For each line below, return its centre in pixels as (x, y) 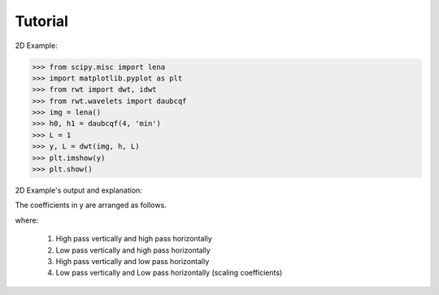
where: (27, 220)
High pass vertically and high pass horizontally (134, 239)
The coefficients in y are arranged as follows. (91, 205)
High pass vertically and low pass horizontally (133, 261)
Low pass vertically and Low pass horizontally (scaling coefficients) (169, 273)
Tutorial (42, 21)
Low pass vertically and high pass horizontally (133, 250)
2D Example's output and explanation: (78, 190)
